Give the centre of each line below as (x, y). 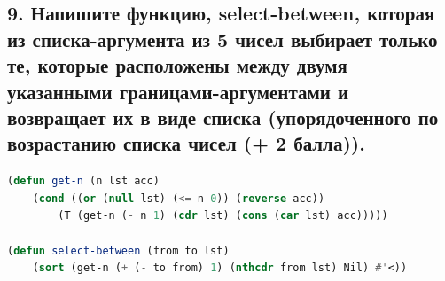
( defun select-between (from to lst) (118, 250)
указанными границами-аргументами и (178, 91)
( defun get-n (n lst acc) (83, 181)
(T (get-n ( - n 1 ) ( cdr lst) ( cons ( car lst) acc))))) (223, 216)
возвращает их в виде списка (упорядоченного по (223, 117)
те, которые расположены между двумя (177, 65)
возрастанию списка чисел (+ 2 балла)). (186, 143)
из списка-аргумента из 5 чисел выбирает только (222, 39)
